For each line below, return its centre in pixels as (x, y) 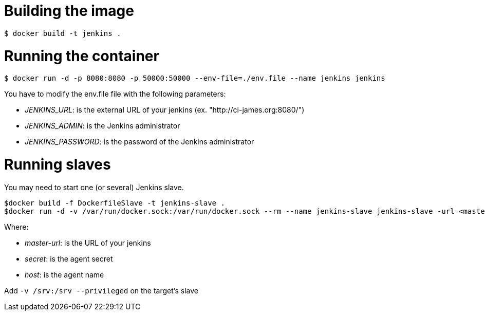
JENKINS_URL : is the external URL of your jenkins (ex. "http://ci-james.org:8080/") (165, 110)
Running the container (82, 56)
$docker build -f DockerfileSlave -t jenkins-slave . (115, 203)
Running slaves (58, 164)
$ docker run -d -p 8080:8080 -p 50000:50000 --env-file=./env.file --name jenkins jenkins (195, 78)
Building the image (69, 11)
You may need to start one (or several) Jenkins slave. (94, 187)
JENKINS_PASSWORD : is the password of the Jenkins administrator (139, 142)
